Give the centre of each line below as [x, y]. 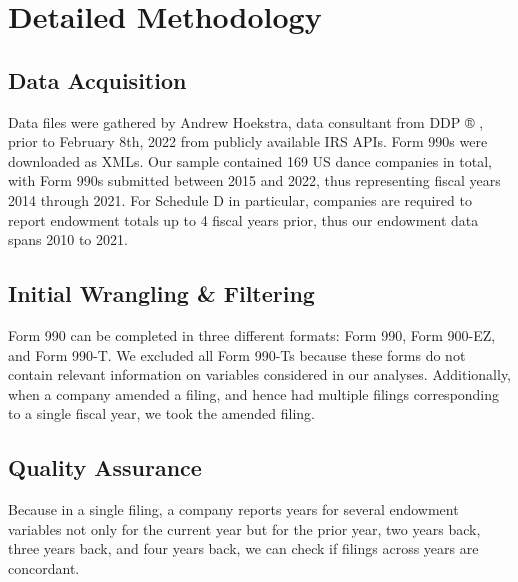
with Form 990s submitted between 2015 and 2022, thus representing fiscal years [254, 180]
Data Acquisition [97, 79]
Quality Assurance [105, 467]
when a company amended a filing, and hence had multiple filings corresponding [254, 393]
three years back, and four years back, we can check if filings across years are [243, 548]
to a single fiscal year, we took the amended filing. [162, 413]
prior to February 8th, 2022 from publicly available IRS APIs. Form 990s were [248, 141]
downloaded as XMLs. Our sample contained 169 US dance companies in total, [250, 160]
